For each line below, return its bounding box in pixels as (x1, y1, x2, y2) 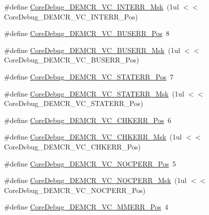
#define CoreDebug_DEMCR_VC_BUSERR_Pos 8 (4, 28, 170, 38)
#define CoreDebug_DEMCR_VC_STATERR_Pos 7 (4, 71, 174, 81)
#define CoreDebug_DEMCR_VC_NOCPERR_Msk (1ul (4, 175, 187, 185)
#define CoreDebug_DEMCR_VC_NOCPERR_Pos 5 (4, 158, 176, 168)
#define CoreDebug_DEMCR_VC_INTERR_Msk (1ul (4, 1, 179, 11)
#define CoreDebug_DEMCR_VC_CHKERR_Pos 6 (4, 114, 171, 125)
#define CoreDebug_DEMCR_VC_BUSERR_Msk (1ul (4, 44, 180, 55)
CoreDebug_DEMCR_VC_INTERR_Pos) (4, 11, 138, 21)
